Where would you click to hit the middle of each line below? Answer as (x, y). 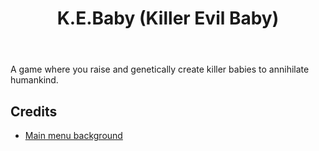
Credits (34, 111)
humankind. (34, 80)
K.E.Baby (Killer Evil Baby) (168, 18)
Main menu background (73, 135)
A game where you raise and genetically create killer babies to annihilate (160, 69)
